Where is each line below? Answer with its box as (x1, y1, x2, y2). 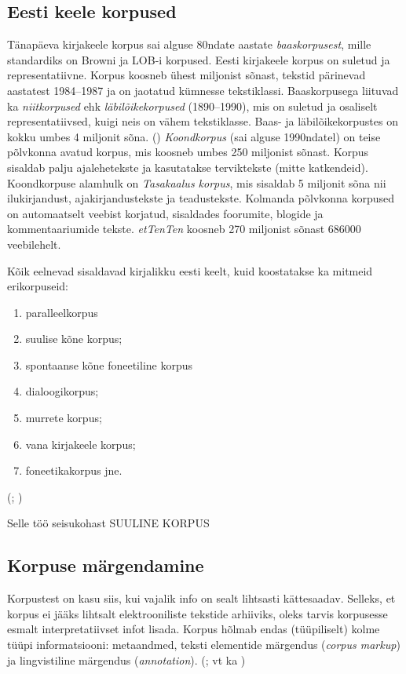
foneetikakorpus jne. (25, 462, 123, 479)
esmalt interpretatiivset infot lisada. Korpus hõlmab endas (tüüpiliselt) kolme (7, 621, 380, 637)
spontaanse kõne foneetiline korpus (25, 356, 193, 373)
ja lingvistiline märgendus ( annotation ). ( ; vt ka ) (7, 651, 246, 668)
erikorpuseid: (7, 278, 68, 294)
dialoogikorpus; (25, 383, 99, 399)
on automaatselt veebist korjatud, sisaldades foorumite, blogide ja (7, 205, 324, 221)
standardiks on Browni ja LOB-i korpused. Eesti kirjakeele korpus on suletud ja (7, 51, 390, 67)
